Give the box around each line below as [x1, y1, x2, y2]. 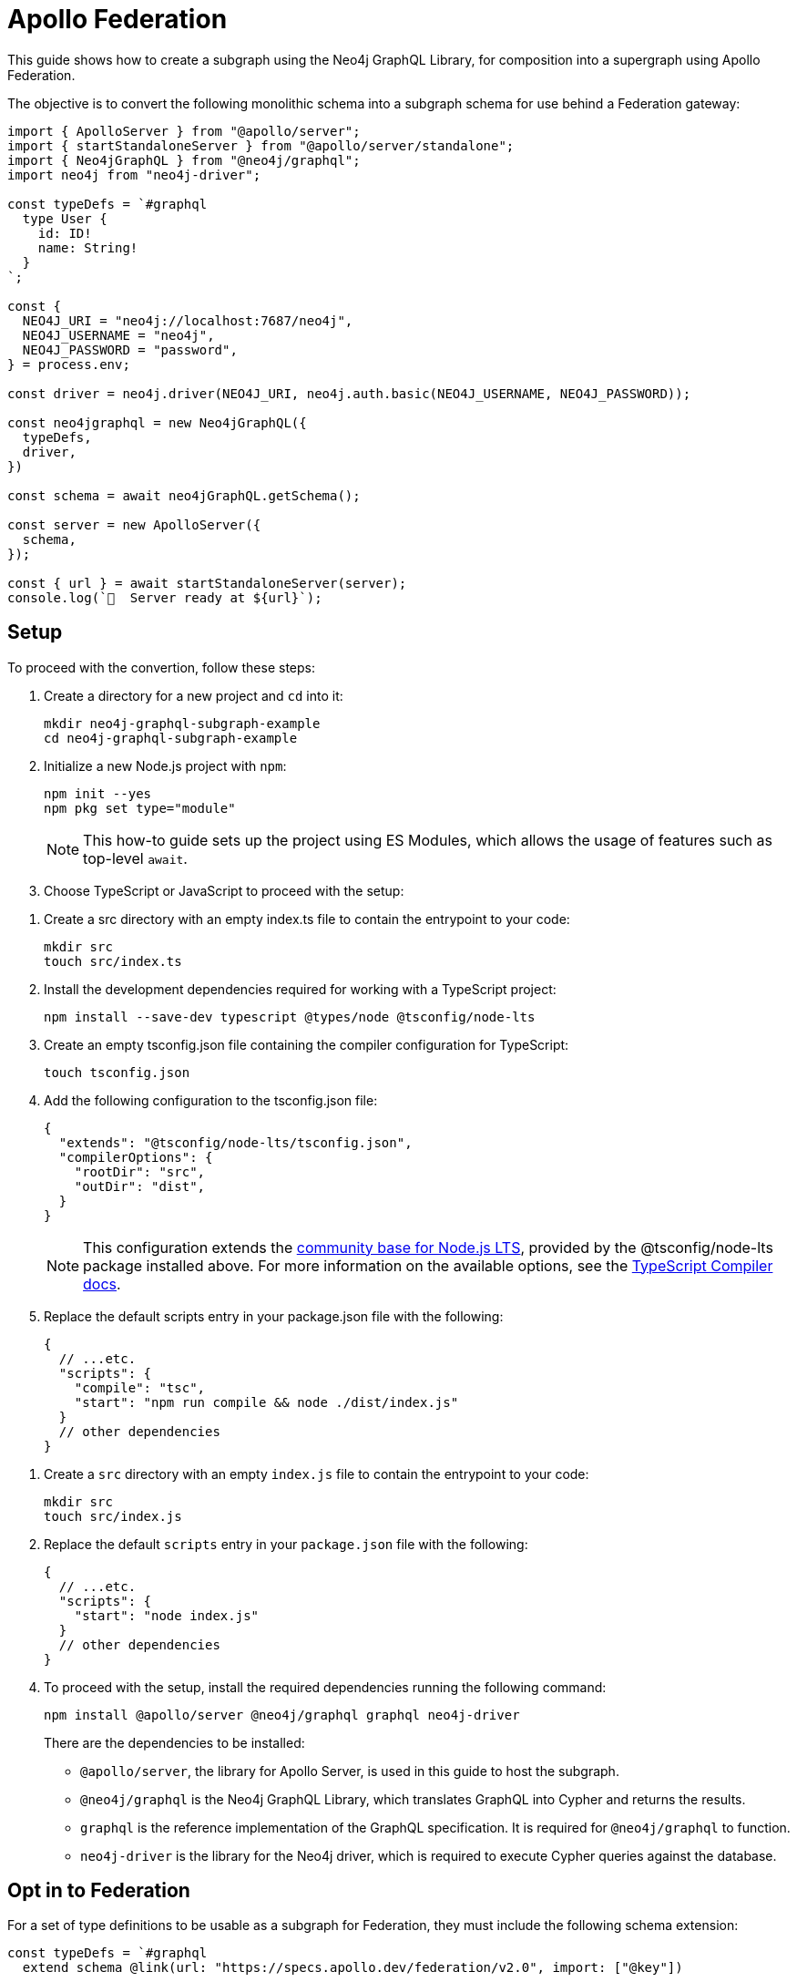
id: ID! [37, 225, 92, 241]
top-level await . [83, 848, 188, 868]
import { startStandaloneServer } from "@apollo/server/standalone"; [7, 138, 515, 153]
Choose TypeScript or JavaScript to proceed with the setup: [44, 882, 404, 899]
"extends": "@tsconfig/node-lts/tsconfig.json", [58, 1135, 413, 1150]
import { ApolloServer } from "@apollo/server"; [7, 123, 361, 139]
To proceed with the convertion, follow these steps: [7, 659, 316, 675]
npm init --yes [44, 786, 152, 801]
